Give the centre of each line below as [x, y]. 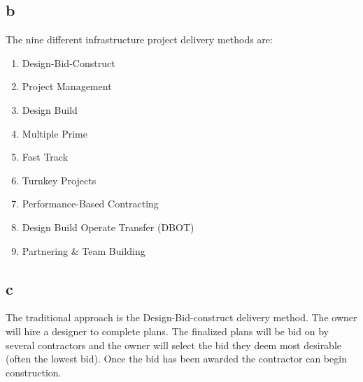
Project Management [67, 86]
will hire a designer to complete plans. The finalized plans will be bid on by [167, 331]
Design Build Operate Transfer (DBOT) [108, 227]
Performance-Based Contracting [90, 204]
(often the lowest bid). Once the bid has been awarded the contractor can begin [176, 359]
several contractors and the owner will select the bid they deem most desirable [174, 345]
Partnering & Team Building [84, 250]
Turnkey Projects [59, 180]
